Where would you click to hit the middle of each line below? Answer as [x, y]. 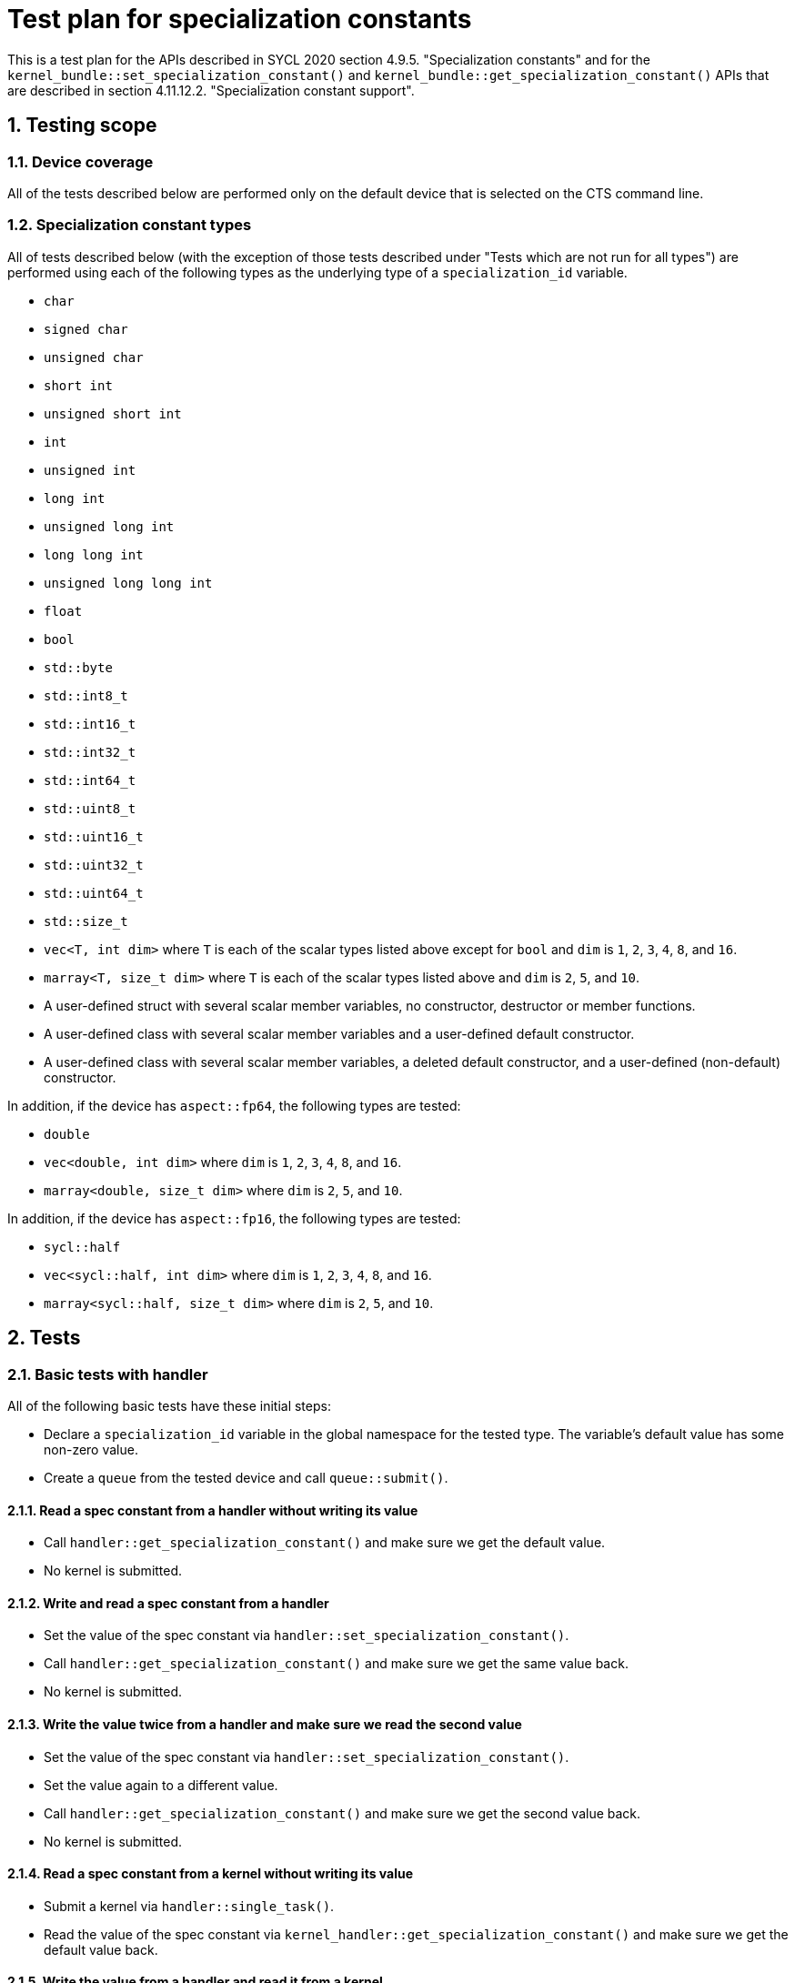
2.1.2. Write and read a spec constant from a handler [168, 1603]
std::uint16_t [94, 836]
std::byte [78, 667]
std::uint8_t [90, 808]
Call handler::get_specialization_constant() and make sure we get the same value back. [336, 1664]
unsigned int [90, 470]
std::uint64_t [94, 893]
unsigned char [94, 357]
